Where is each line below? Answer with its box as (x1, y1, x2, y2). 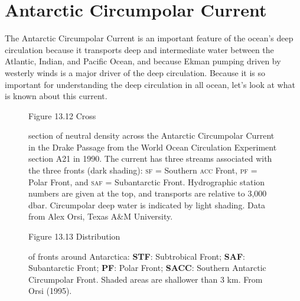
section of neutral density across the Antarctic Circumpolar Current (28, 129, 275, 142)
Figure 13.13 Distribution (28, 230, 120, 243)
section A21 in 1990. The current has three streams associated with (28, 152, 272, 165)
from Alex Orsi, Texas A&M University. (28, 210, 173, 223)
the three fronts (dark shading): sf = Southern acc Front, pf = (28, 164, 257, 176)
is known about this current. (5, 90, 107, 102)
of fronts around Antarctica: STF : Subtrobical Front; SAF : (28, 250, 245, 262)
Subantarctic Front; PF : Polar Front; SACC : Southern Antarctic (28, 261, 266, 274)
